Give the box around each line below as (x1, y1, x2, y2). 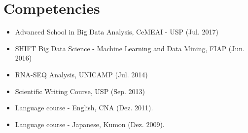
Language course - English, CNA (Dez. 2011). (15, 102, 153, 113)
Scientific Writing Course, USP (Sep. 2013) (15, 86, 145, 96)
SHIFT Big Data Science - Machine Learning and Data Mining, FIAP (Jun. (15, 43, 245, 53)
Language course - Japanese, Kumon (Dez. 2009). (15, 119, 165, 129)
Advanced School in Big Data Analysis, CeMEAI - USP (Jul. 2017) (15, 27, 218, 37)
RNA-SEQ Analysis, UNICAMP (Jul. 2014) (15, 69, 148, 79)
